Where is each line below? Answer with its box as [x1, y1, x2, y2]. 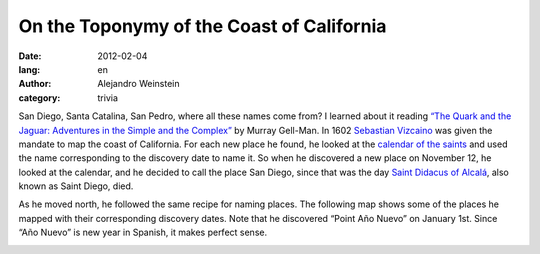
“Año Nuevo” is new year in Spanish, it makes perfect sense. [18, 226, 268, 239]
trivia [97, 91, 119, 104]
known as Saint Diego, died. [18, 180, 134, 192]
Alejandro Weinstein [97, 78, 180, 90]
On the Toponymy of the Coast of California [18, 15, 387, 37]
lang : [18, 63, 41, 75]
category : [18, 91, 61, 104]
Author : [18, 78, 52, 90]
